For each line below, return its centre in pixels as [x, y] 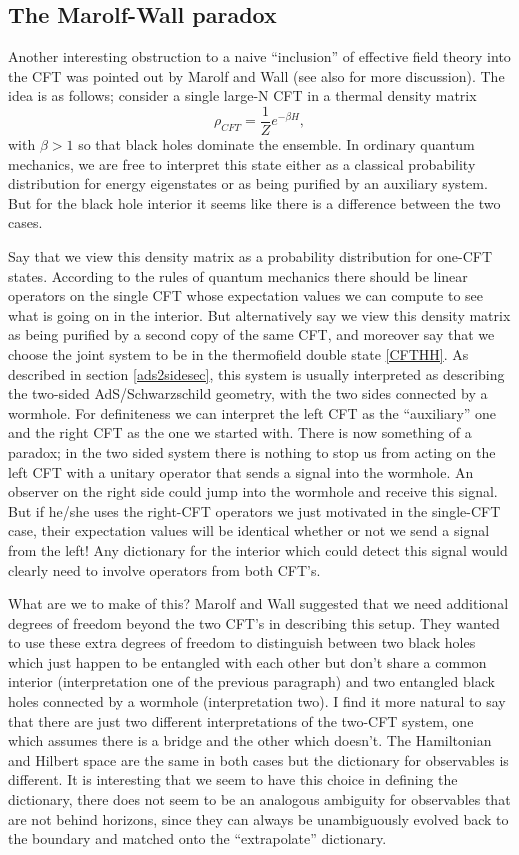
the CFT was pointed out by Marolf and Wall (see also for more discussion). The [256, 75]
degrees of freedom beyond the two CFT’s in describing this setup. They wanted [254, 622]
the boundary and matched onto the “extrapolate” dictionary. [197, 838]
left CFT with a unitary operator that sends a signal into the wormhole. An [241, 471]
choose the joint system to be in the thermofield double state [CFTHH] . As [238, 353]
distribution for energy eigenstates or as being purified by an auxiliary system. [248, 183]
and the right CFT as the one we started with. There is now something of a [240, 432]
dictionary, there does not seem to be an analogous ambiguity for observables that [259, 799]
